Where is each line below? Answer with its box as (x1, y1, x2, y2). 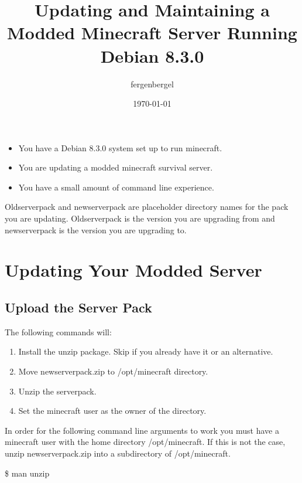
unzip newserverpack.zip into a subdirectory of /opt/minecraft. (5, 447, 231, 459)
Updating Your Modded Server (5, 258, 262, 282)
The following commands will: (5, 325, 112, 338)
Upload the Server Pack (5, 298, 152, 317)
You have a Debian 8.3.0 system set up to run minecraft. (18, 141, 222, 154)
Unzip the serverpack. (18, 385, 97, 397)
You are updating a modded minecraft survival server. (18, 161, 213, 174)
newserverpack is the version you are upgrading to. (5, 223, 187, 236)
